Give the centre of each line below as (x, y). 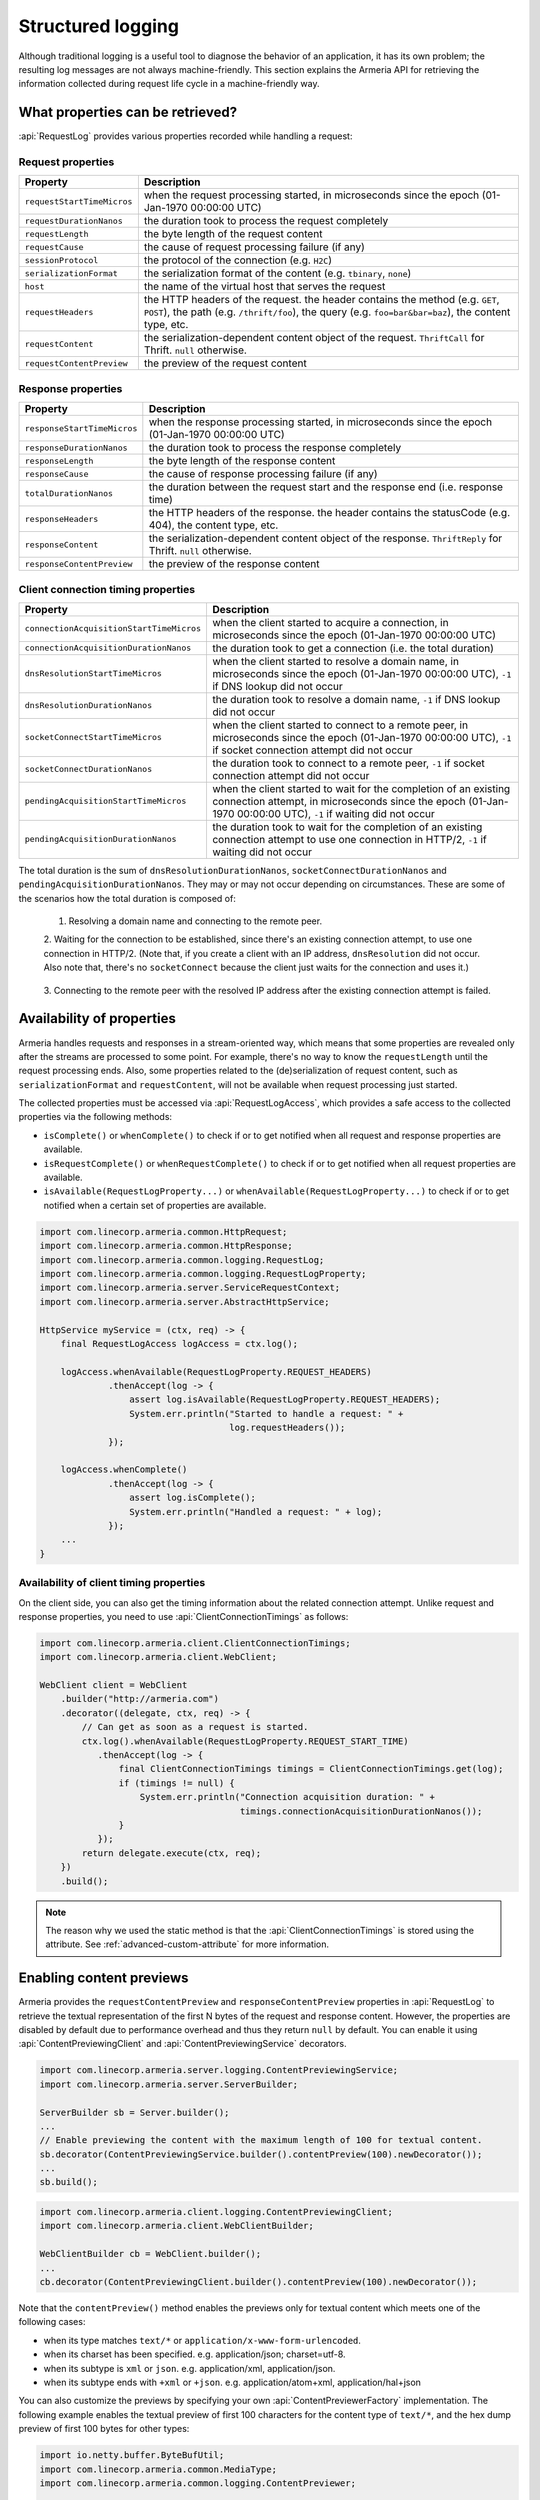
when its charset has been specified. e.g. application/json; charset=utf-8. (194, 2354)
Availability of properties (97, 1018)
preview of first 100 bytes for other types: (104, 2429)
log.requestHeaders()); (287, 1428)
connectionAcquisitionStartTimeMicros (113, 628)
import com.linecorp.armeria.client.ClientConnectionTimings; (195, 1643)
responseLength (59, 460)
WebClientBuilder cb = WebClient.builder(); (150, 2254)
